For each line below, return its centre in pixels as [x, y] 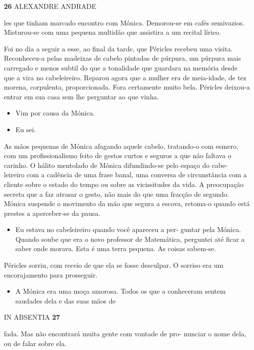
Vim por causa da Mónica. [55, 113]
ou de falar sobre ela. [35, 343]
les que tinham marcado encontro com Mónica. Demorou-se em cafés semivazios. [124, 22]
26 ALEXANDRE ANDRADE [50, 6]
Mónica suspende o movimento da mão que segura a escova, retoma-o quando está [127, 203]
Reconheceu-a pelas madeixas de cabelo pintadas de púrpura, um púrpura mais [123, 58]
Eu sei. [26, 129]
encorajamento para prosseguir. [51, 274]
